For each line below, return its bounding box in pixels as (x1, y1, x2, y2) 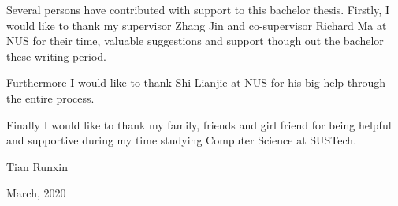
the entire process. (6, 89, 95, 106)
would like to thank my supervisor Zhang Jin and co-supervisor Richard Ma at (6, 17, 387, 33)
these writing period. (6, 47, 106, 64)
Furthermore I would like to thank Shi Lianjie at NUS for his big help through (6, 74, 386, 91)
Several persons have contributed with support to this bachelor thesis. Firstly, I (6, 2, 389, 17)
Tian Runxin (6, 158, 68, 174)
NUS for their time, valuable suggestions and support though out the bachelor (6, 32, 384, 49)
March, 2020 (6, 185, 66, 201)
